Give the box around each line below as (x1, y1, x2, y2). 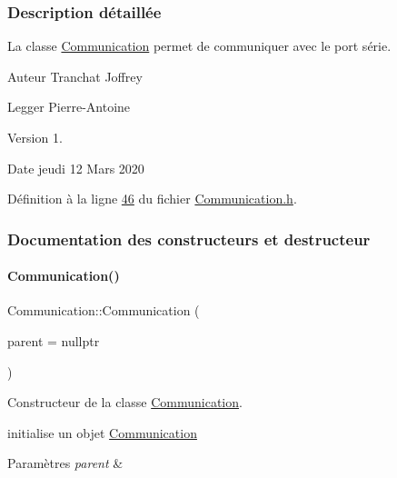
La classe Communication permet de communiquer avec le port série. (7, 36, 392, 55)
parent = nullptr (7, 332, 100, 351)
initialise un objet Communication (7, 423, 197, 442)
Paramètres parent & (7, 453, 124, 473)
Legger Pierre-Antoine (7, 97, 131, 116)
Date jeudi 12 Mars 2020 (7, 158, 144, 177)
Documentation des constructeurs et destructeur (7, 227, 371, 250)
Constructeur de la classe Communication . (7, 393, 243, 412)
